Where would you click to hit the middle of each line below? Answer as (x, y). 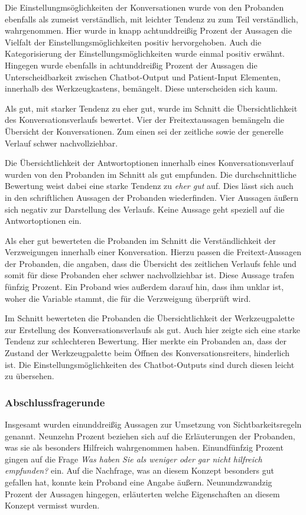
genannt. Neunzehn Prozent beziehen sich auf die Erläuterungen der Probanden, (150, 436)
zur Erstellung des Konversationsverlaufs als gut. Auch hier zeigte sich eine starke (152, 329)
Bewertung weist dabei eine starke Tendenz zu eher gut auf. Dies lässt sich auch (149, 186)
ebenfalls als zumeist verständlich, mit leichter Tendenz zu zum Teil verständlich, (152, 19)
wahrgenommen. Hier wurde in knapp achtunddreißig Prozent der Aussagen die (148, 30)
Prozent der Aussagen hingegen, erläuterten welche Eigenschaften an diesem (142, 493)
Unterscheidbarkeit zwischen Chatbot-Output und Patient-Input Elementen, (143, 76)
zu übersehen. (30, 376)
